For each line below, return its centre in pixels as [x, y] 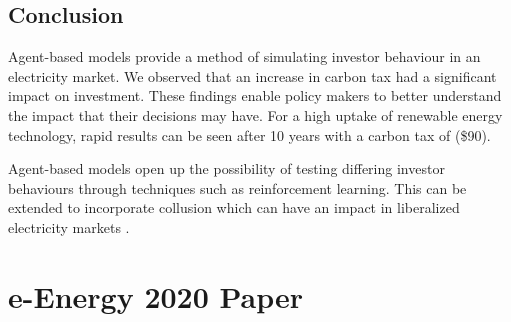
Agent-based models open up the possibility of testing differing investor [226, 168]
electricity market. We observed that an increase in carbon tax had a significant [252, 75]
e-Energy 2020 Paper [156, 295]
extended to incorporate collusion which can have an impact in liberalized [234, 207]
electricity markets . [69, 226]
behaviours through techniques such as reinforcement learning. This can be [237, 187]
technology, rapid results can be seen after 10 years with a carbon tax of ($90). [249, 134]
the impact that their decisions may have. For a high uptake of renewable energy [255, 114]
